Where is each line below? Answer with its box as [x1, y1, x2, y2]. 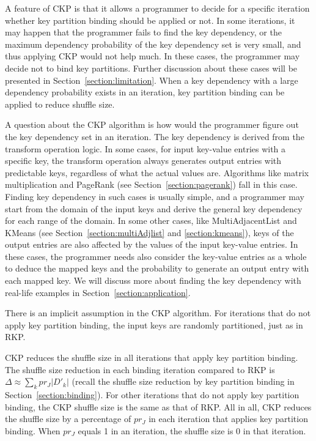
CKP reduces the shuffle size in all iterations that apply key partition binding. [5, 351, 298, 364]
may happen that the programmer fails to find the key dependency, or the [5, 26, 282, 39]
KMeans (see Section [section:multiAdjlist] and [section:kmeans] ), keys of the [5, 226, 294, 239]
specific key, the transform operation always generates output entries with [5, 154, 282, 167]
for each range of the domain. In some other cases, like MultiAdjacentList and [5, 214, 297, 227]
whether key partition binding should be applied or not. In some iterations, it [5, 13, 295, 26]
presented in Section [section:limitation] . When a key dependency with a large [5, 73, 298, 86]
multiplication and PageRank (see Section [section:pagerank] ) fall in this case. [5, 178, 298, 191]
